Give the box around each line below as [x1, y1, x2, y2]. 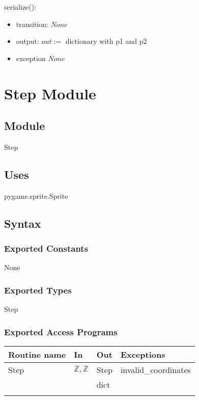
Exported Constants [4, 242, 89, 255]
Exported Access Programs [4, 325, 118, 338]
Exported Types [4, 283, 72, 296]
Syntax [4, 215, 41, 231]
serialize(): [4, 2, 37, 12]
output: [16, 36, 39, 46]
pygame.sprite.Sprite [4, 190, 68, 201]
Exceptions [120, 348, 165, 360]
